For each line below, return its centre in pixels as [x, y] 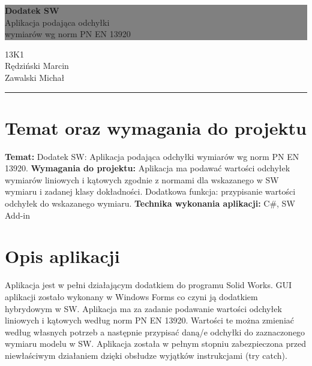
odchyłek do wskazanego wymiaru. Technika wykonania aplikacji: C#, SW [150, 203]
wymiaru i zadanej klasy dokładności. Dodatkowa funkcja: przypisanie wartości [150, 191]
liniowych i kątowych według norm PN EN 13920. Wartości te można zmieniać [149, 320]
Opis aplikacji [62, 256]
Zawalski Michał [35, 77]
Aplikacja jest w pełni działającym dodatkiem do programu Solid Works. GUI [148, 285]
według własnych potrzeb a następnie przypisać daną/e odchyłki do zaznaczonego [155, 332]
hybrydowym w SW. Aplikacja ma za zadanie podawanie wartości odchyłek [143, 308]
